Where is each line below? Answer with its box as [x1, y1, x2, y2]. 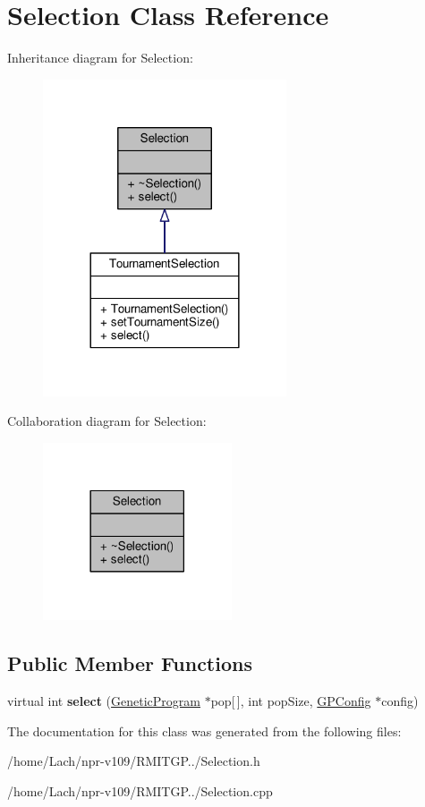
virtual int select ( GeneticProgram [7, 692, 200, 710]
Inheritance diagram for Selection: [7, 48, 193, 67]
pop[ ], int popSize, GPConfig [210, 692, 371, 710]
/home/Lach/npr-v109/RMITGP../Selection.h [7, 752, 260, 770]
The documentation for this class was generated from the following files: [7, 721, 402, 740]
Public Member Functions [7, 650, 252, 677]
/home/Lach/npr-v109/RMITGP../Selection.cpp [7, 781, 273, 800]
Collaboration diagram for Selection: [7, 412, 207, 430]
